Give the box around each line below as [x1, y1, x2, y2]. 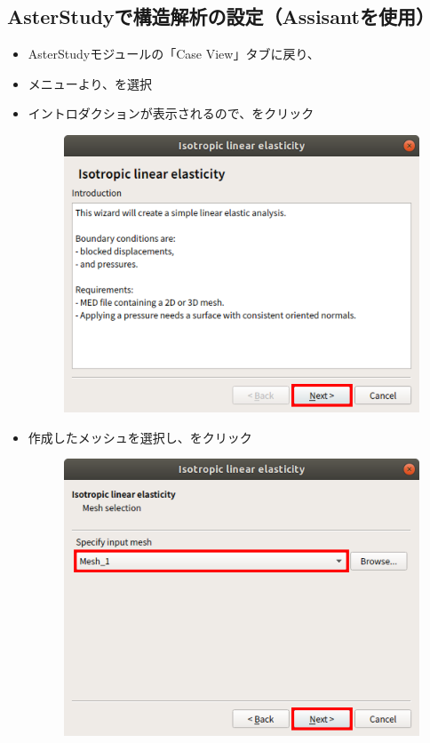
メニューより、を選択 [28, 74, 152, 92]
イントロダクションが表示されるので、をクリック [28, 104, 315, 123]
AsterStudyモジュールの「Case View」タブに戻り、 [28, 44, 320, 63]
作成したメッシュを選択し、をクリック [28, 427, 252, 446]
